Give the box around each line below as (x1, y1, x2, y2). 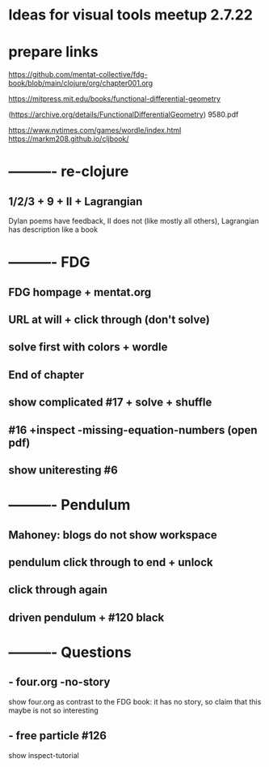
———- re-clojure (8, 162, 129, 181)
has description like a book (8, 225, 99, 234)
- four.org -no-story (8, 675, 111, 689)
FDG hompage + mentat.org (8, 285, 152, 299)
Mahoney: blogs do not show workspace (8, 528, 218, 542)
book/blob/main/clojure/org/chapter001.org (8, 79, 153, 88)
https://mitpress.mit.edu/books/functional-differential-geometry (8, 94, 221, 104)
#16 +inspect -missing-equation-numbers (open (8, 423, 258, 437)
